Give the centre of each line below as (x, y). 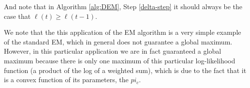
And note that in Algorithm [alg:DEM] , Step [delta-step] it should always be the (123, 6)
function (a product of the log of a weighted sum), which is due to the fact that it (125, 70)
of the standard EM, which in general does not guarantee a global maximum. (118, 41)
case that (17, 16)
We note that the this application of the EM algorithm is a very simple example (123, 32)
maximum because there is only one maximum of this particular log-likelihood (120, 60)
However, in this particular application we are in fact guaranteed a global (113, 51)
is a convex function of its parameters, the (66, 80)
